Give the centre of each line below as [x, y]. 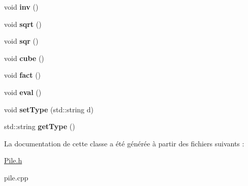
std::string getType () [40, 126]
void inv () [21, 7]
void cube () [24, 58]
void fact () [23, 75]
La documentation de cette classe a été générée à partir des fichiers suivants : [124, 143]
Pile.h [13, 160]
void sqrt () [23, 24]
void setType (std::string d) [49, 109]
